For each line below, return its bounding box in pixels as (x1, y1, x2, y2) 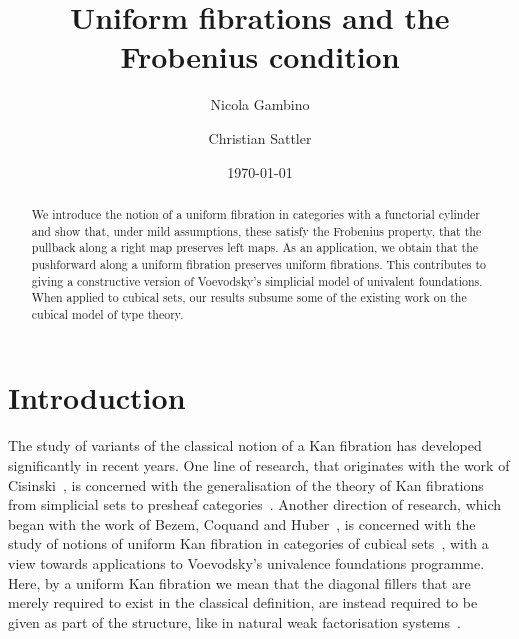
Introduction (8, 377, 186, 418)
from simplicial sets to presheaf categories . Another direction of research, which (8, 494, 502, 515)
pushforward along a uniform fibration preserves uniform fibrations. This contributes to (31, 255, 487, 272)
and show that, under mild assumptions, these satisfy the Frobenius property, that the (31, 222, 482, 239)
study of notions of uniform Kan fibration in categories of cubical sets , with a (8, 533, 489, 554)
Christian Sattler (208, 127, 312, 148)
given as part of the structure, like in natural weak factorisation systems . (8, 611, 461, 632)
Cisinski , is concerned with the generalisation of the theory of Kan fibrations (8, 474, 484, 495)
